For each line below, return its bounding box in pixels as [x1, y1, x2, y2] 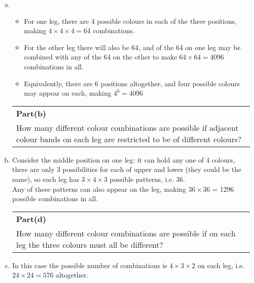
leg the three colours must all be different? [16, 238, 163, 250]
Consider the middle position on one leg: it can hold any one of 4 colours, [12, 154, 235, 165]
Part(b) [16, 107, 47, 119]
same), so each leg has [12, 173, 79, 184]
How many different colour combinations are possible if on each [16, 227, 236, 239]
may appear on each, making [24, 88, 111, 98]
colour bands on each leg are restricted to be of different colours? [16, 133, 242, 145]
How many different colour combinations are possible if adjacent [16, 121, 239, 133]
